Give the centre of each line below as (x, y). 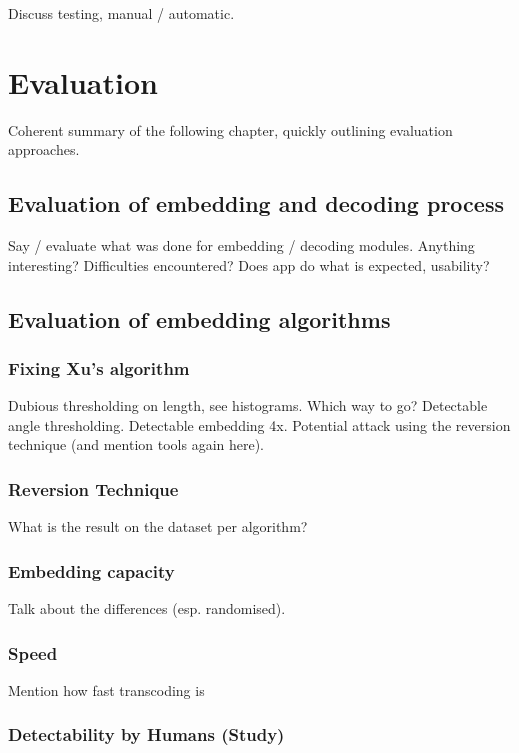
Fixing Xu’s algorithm (99, 368)
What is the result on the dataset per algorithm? (158, 526)
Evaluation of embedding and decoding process (256, 203)
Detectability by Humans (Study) (146, 734)
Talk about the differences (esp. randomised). (147, 608)
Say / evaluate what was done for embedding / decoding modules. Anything (241, 245)
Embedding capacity (91, 570)
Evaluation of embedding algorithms (199, 318)
